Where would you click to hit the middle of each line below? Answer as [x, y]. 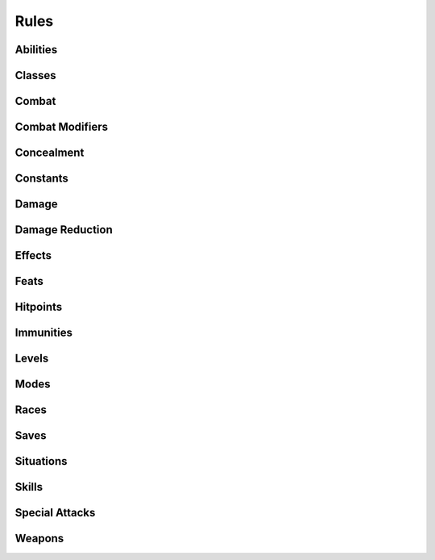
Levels [32, 359]
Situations [41, 461]
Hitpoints [39, 307]
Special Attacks [55, 513]
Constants [41, 179]
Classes [35, 75]
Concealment [50, 153]
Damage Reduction [64, 230]
